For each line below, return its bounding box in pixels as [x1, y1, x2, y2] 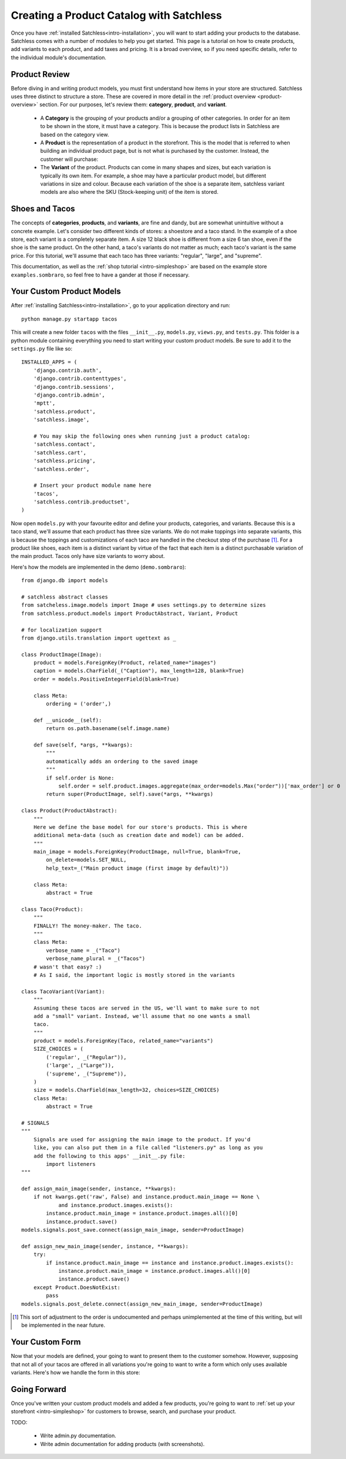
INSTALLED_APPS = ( [21, 359, 78, 365]
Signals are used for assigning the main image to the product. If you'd [33, 1136, 251, 1142]
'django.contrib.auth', [33, 367, 102, 374]
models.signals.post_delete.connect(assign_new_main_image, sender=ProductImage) [21, 1300, 263, 1307]
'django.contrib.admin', [33, 391, 105, 398]
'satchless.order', [33, 466, 90, 472]
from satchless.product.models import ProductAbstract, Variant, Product [21, 610, 238, 617]
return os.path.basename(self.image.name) [46, 725, 170, 732]
